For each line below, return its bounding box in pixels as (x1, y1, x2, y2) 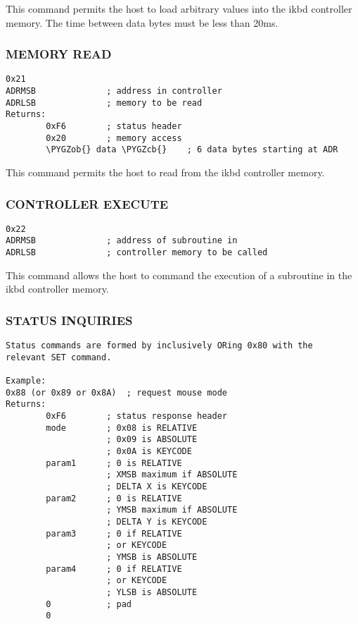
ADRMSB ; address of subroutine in (6, 235, 238, 246)
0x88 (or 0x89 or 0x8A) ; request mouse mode (6, 387, 227, 398)
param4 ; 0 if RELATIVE (46, 563, 182, 574)
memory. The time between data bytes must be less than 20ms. (6, 15, 279, 30)
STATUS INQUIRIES (6, 311, 133, 329)
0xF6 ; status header (46, 121, 182, 132)
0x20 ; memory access (46, 133, 182, 143)
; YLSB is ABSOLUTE (106, 587, 198, 597)
